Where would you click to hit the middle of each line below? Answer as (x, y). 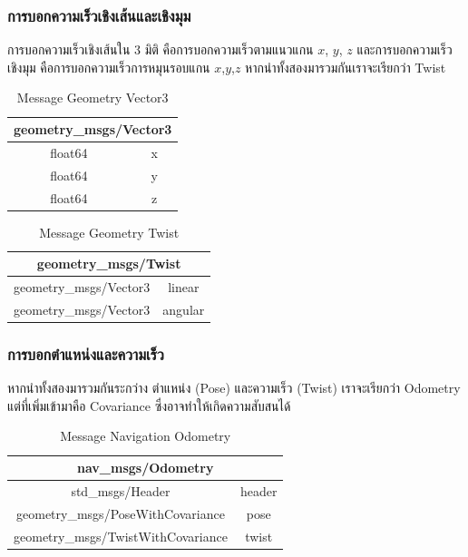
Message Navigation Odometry (146, 436)
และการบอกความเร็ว (405, 49)
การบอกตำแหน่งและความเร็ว (86, 353)
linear (184, 287)
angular (184, 309)
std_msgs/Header (121, 490)
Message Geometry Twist (109, 232)
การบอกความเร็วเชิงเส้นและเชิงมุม (99, 15)
